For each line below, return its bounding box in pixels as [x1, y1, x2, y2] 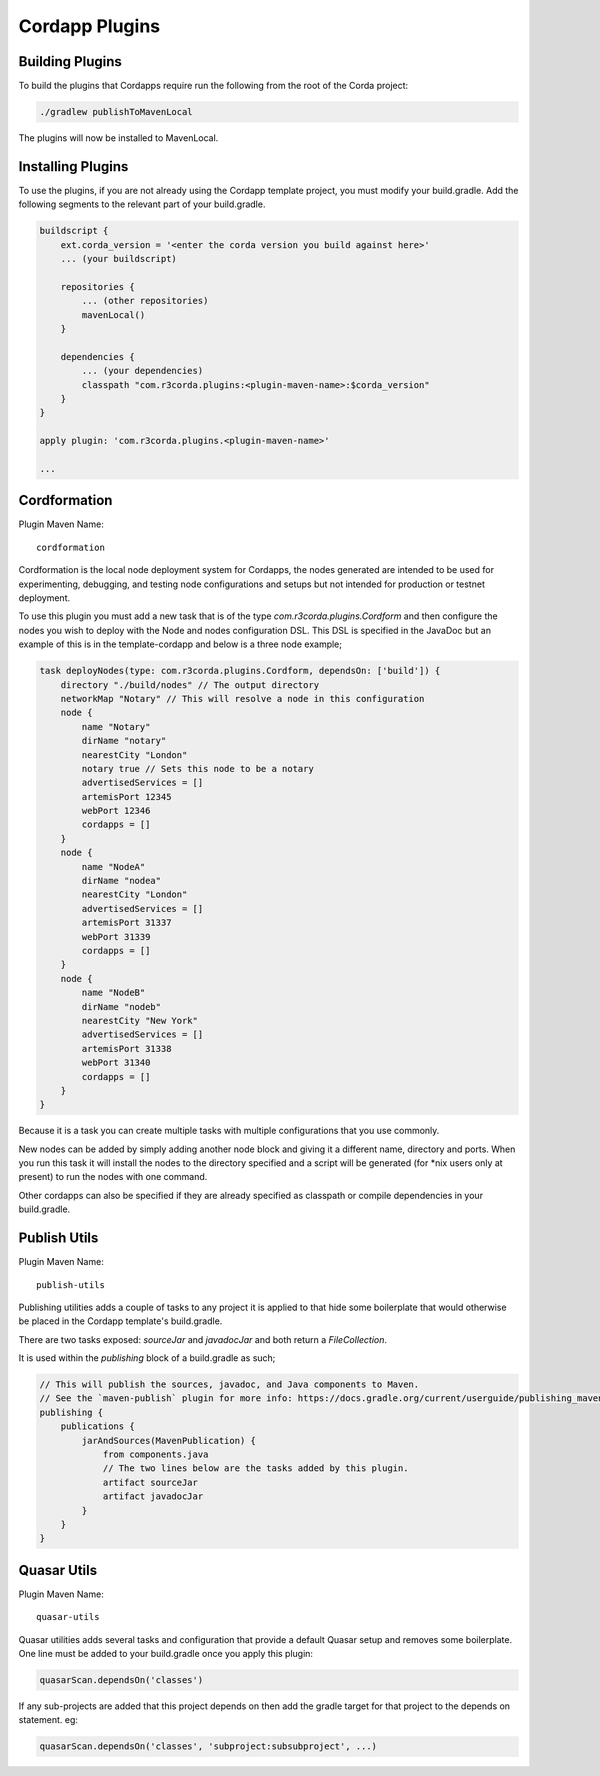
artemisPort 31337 [81, 917, 172, 929]
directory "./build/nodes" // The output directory [60, 679, 320, 690]
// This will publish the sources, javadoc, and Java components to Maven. [39, 1379, 420, 1390]
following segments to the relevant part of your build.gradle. [18, 198, 266, 210]
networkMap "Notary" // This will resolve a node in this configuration [60, 693, 425, 704]
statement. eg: [18, 1714, 79, 1726]
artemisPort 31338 [81, 1043, 172, 1054]
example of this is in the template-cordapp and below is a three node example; [18, 638, 343, 650]
